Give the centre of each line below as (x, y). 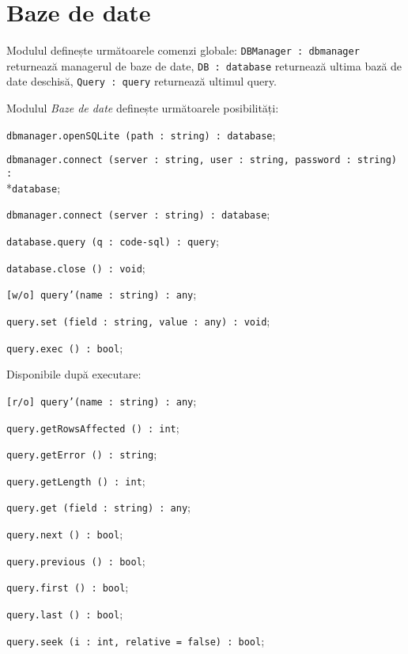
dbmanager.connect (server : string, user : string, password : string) (202, 160)
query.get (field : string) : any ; (98, 507)
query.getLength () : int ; (76, 480)
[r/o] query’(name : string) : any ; (102, 400)
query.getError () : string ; (82, 454)
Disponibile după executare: (74, 374)
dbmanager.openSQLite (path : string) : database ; (141, 134)
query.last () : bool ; (65, 614)
